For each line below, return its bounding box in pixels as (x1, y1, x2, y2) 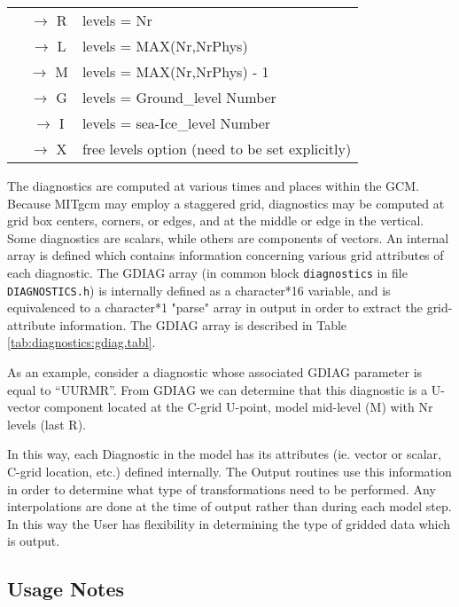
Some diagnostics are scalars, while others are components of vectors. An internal (7, 228, 449, 247)
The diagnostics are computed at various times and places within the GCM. (7, 177, 419, 194)
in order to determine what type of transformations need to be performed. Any (7, 479, 436, 498)
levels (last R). (7, 414, 86, 433)
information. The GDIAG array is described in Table (59, 315, 347, 334)
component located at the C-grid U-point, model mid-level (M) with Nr (44, 398, 433, 416)
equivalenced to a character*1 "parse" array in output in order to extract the (7, 298, 423, 317)
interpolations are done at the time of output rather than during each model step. (7, 497, 452, 516)
